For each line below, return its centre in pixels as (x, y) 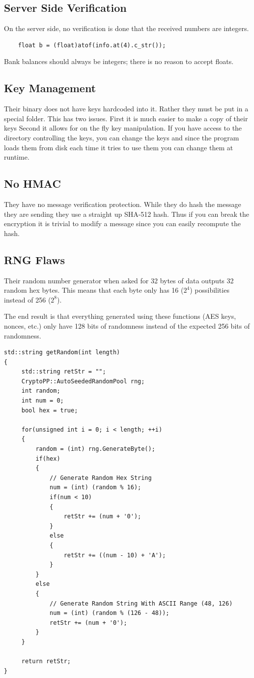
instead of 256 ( (28, 299)
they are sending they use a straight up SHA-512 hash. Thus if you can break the (127, 214)
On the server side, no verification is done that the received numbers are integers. (127, 28)
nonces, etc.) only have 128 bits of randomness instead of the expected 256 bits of (127, 325)
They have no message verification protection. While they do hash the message (123, 204)
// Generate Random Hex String (101, 478)
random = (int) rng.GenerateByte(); (95, 449)
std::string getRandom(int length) (62, 353)
